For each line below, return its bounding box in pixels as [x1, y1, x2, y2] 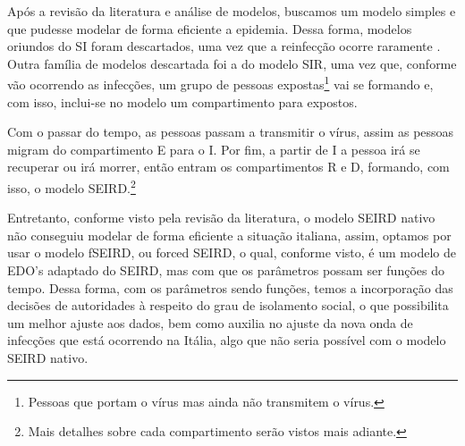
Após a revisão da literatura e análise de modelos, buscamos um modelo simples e [7, 2, 456, 20]
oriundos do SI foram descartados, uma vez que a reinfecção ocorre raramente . [7, 37, 441, 55]
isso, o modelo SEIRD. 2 [7, 176, 136, 197]
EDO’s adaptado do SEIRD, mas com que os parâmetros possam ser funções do [7, 261, 444, 280]
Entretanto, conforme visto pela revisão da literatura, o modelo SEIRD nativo [7, 208, 435, 227]
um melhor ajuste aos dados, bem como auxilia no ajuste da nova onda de [7, 313, 413, 332]
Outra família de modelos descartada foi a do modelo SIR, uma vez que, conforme [7, 54, 457, 72]
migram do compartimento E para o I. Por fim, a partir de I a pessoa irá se [7, 139, 420, 158]
